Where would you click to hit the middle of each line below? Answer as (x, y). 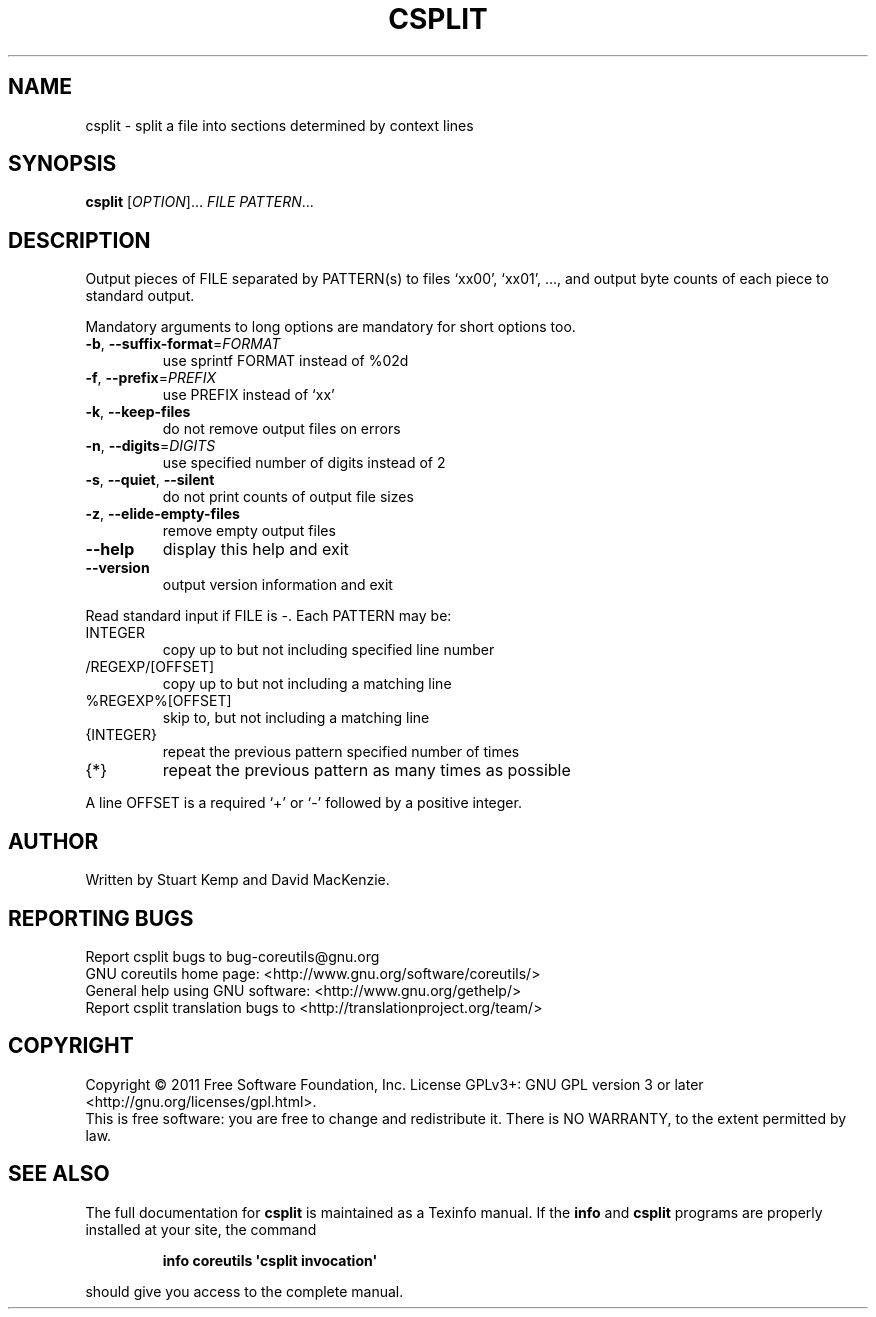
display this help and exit (255, 549)
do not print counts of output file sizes (288, 497)
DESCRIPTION (79, 240)
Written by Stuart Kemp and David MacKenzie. (237, 880)
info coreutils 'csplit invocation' (270, 1260)
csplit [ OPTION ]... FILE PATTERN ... (199, 202)
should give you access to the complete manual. (244, 1291)
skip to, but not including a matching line (296, 718)
